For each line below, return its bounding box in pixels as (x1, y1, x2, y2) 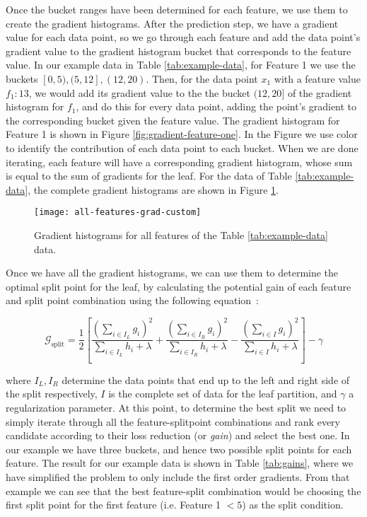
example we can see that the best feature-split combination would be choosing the (6, 483, 361, 498)
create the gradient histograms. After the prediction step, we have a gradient (6, 16, 339, 30)
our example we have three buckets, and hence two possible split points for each (6, 441, 352, 456)
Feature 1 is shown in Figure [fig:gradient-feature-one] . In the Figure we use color (6, 127, 358, 141)
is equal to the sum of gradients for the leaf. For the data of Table (6, 168, 292, 183)
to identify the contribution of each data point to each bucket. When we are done (6, 140, 359, 155)
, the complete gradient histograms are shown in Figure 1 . (28, 182, 279, 197)
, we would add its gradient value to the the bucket (28, 85, 250, 100)
